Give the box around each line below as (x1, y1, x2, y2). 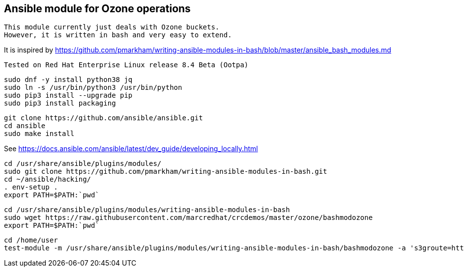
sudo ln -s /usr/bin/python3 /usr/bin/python (4, 83, 182, 92)
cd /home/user (4, 236, 58, 244)
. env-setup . (4, 183, 58, 191)
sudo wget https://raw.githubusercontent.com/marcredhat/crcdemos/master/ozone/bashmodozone (4, 214, 373, 222)
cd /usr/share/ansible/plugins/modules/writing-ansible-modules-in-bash (4, 206, 290, 214)
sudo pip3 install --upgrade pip (4, 91, 133, 100)
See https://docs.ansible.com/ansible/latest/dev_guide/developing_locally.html (4, 144, 258, 153)
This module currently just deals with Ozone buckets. (4, 23, 220, 31)
